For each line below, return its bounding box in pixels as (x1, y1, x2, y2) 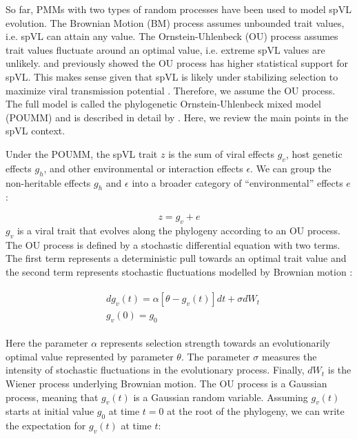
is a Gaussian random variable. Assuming (133, 389, 308, 404)
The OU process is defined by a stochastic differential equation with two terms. (6, 237, 340, 252)
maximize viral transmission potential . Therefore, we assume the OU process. (6, 83, 336, 97)
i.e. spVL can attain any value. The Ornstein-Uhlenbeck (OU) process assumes (6, 29, 338, 43)
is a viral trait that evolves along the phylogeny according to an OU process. (17, 223, 340, 237)
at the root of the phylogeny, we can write (167, 404, 345, 418)
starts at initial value (6, 404, 94, 418)
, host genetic (285, 146, 343, 161)
